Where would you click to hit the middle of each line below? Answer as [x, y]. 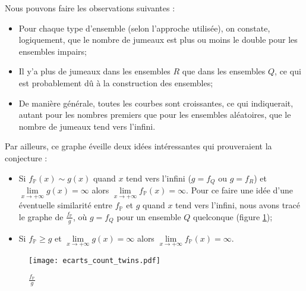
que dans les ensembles [224, 71]
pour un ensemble [149, 216]
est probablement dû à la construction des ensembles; [116, 82]
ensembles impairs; [53, 51]
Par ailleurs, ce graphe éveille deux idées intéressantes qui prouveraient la [138, 146]
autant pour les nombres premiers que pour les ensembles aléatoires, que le [155, 115]
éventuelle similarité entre [66, 205]
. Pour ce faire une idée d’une [240, 190]
